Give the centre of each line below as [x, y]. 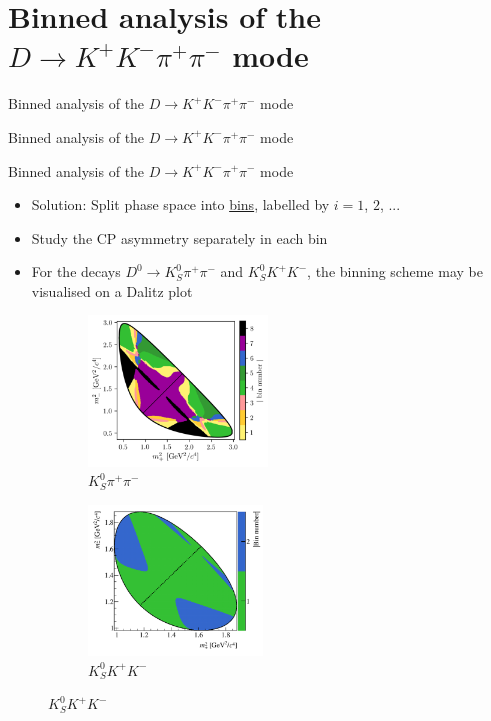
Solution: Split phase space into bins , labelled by [180, 204]
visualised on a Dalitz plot [112, 290]
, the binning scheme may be [395, 271]
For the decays [76, 271]
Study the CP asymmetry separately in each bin [179, 237]
